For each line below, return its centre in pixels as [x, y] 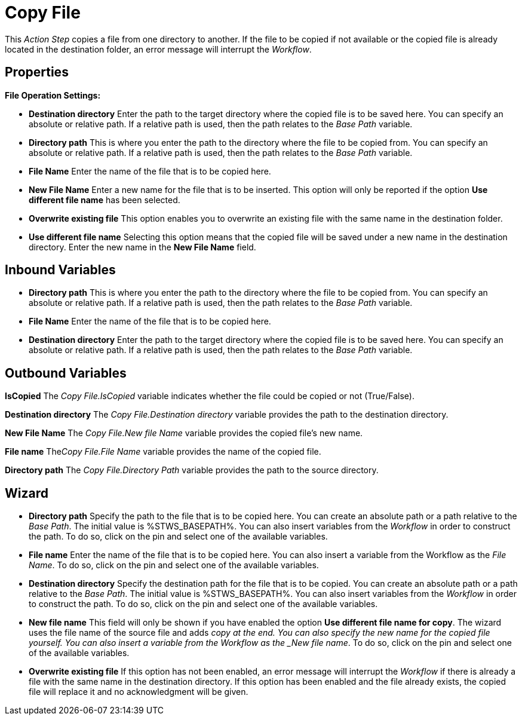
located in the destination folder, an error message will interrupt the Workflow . [158, 49]
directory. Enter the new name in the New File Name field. [142, 247]
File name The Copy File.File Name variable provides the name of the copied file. [163, 452]
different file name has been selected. [105, 200]
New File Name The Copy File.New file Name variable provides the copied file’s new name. [184, 433]
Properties [37, 72]
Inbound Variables [60, 270]
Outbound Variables [66, 373]
